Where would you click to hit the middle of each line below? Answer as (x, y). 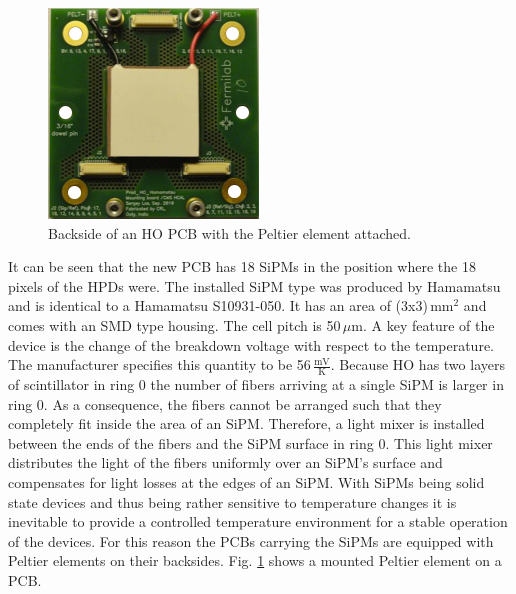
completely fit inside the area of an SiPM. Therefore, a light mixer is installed (246, 423)
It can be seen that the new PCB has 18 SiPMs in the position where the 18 (242, 266)
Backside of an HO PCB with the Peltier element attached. (229, 232)
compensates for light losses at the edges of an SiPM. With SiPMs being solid (246, 481)
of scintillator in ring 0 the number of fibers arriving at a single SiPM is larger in (256, 383)
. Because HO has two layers (417, 364)
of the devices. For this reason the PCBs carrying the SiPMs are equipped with (251, 540)
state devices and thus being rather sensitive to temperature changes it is (232, 501)
